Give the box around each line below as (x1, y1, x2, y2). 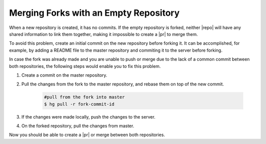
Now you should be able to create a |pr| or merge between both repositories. (9, 132, 165, 138)
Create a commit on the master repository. (21, 72, 108, 78)
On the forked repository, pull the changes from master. (21, 123, 134, 129)
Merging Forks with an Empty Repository (9, 7, 180, 18)
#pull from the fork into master (44, 94, 125, 100)
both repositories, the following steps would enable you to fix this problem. (9, 63, 161, 69)
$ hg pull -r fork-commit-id (44, 101, 115, 107)
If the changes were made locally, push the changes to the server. (21, 114, 156, 120)
